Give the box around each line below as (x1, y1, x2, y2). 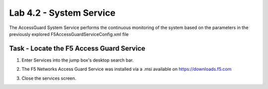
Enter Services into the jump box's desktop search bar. (21, 57, 134, 63)
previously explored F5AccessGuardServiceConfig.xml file (9, 31, 129, 37)
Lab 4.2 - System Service (9, 7, 116, 18)
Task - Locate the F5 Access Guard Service (9, 44, 145, 53)
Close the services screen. (21, 75, 76, 81)
